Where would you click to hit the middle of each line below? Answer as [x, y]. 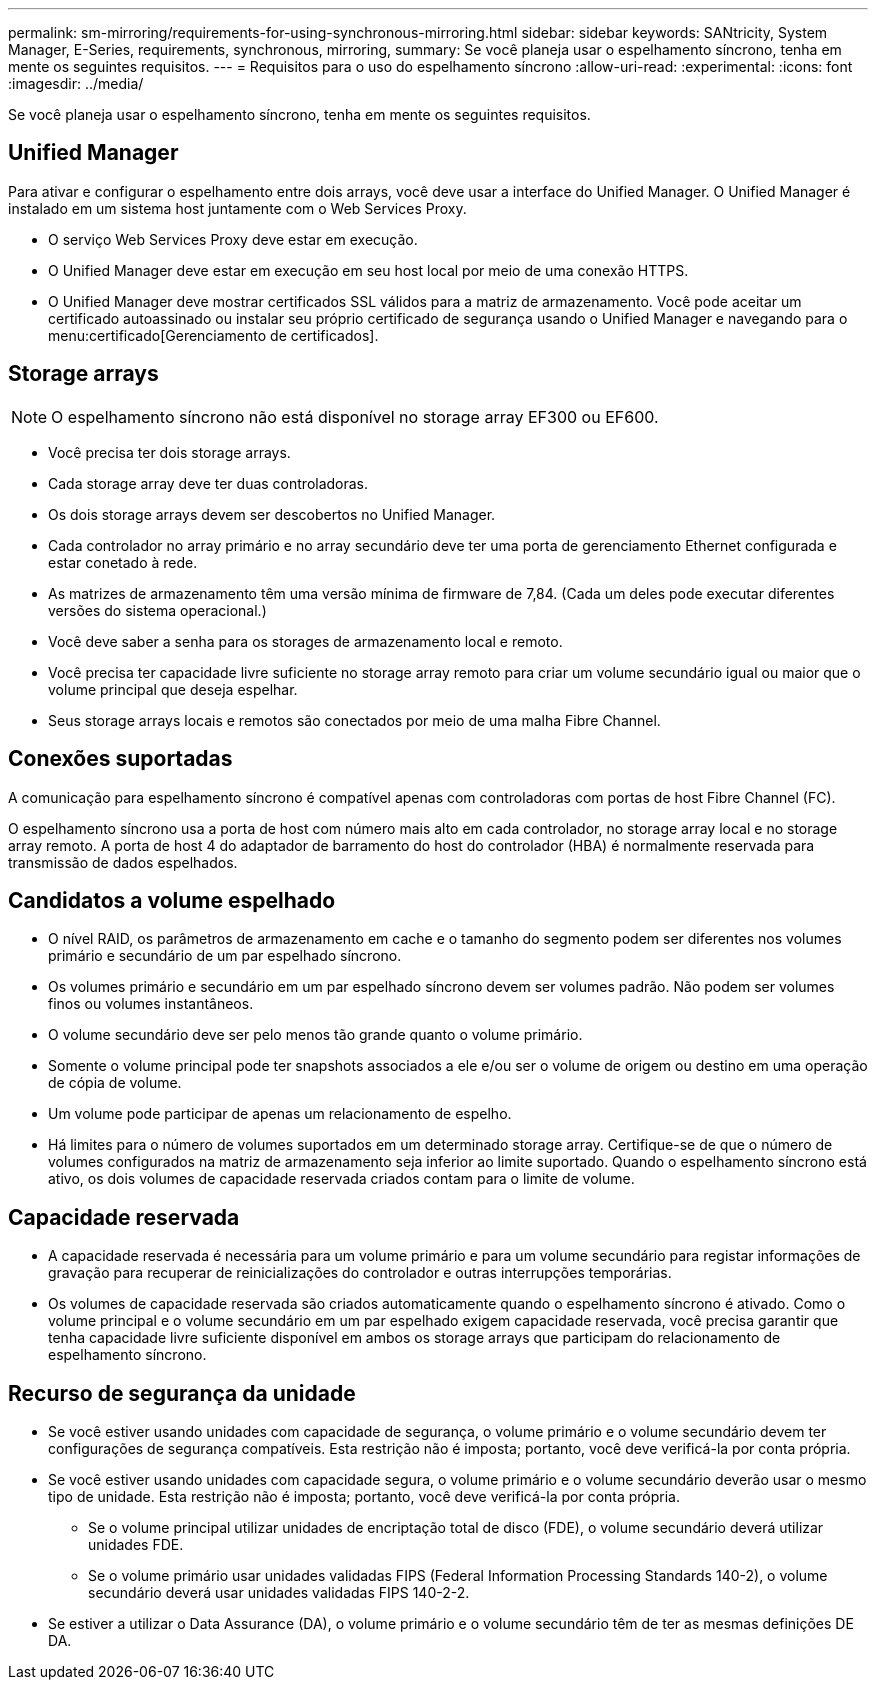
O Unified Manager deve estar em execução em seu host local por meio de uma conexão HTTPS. [368, 270]
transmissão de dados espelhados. [123, 862]
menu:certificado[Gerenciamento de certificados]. [213, 335]
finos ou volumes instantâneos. [151, 1004]
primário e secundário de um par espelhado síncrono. [225, 956]
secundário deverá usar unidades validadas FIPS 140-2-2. [279, 1593]
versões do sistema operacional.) [157, 610]
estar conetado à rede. [123, 562]
